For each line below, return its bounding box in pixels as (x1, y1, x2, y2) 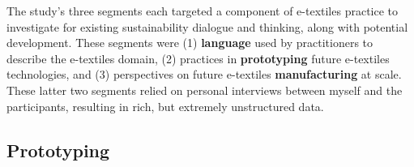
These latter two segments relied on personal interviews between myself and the (6, 81, 403, 98)
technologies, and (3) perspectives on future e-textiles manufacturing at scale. (6, 66, 402, 83)
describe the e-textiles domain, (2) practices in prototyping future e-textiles (6, 49, 390, 66)
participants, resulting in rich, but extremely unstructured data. (6, 97, 324, 114)
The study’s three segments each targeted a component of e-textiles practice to (6, 2, 399, 19)
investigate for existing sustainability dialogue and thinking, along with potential (6, 18, 408, 35)
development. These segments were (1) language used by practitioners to (6, 34, 373, 51)
